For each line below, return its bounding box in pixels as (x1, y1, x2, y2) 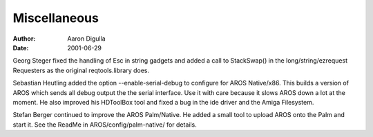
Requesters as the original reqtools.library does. (12, 66, 150, 74)
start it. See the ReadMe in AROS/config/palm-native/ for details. (12, 120, 197, 129)
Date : (12, 43, 29, 52)
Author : (12, 34, 36, 43)
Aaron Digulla (67, 34, 106, 43)
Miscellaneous (12, 10, 99, 25)
